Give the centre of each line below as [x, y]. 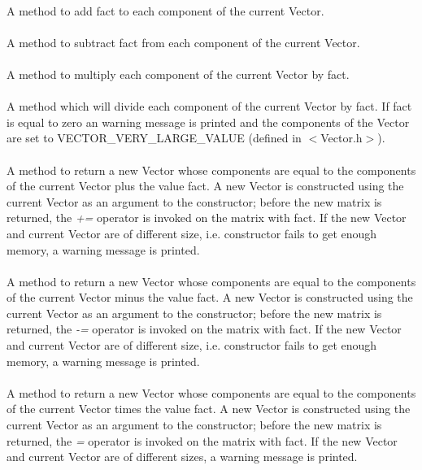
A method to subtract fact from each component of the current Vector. [183, 42]
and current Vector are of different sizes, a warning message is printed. [182, 457]
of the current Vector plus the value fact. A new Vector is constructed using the [205, 186]
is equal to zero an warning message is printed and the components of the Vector [208, 122]
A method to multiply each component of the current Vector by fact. [178, 74]
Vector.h [342, 138]
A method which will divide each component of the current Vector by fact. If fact [209, 106]
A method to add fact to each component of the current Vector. [165, 10]
